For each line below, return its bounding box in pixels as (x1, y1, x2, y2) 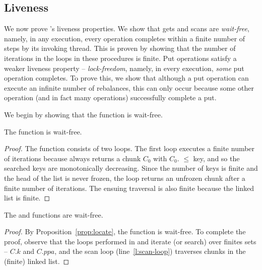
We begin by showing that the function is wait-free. (4, 109, 163, 119)
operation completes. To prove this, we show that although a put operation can (4, 73, 249, 83)
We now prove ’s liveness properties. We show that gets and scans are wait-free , (4, 23, 249, 34)
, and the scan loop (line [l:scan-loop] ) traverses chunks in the (54, 246, 246, 256)
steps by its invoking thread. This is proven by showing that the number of (4, 43, 236, 53)
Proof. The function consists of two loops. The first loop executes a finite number (4, 143, 255, 154)
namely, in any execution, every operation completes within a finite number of (4, 33, 245, 43)
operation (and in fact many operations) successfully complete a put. (4, 92, 217, 103)
